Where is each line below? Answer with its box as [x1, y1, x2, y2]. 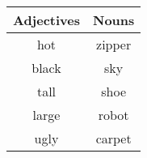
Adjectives [13, 11, 80, 29]
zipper [96, 35, 132, 53]
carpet [95, 129, 132, 147]
